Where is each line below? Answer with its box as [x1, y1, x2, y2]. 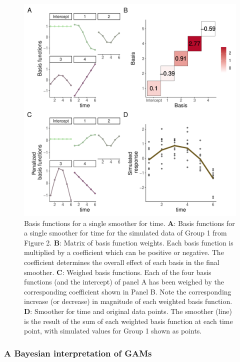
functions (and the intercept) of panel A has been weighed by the [24, 276, 224, 287]
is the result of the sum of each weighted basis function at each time [24, 315, 233, 326]
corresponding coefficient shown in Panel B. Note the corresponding [24, 286, 231, 296]
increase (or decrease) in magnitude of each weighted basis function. [24, 296, 232, 306]
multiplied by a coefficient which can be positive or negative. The [24, 247, 224, 257]
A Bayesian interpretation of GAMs [4, 346, 152, 359]
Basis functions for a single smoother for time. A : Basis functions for [24, 217, 235, 228]
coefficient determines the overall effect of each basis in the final [24, 256, 219, 267]
